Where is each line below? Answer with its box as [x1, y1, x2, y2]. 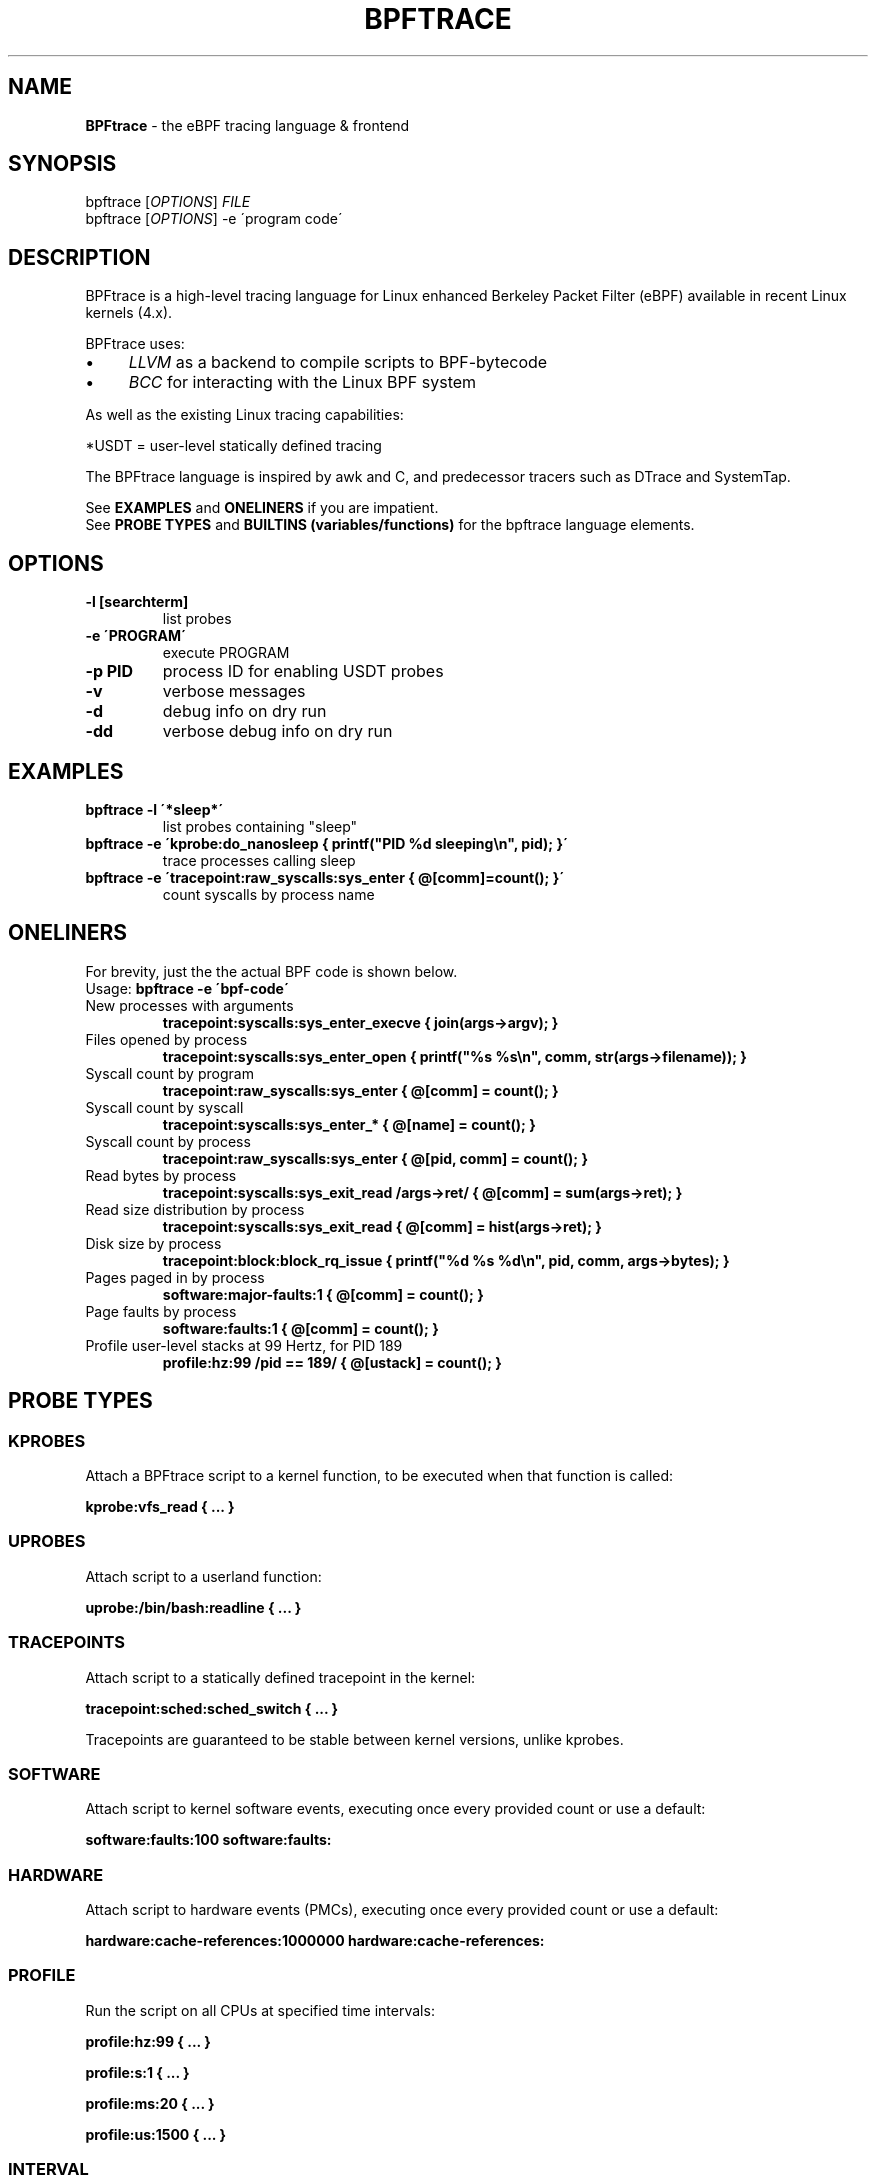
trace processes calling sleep [162, 851, 356, 869]
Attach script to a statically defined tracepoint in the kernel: [85, 1668, 476, 1686]
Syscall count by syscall [85, 1098, 244, 1116]
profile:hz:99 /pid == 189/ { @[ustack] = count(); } [162, 1353, 502, 1371]
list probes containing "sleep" [162, 817, 358, 835]
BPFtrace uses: [85, 335, 185, 353]
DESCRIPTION [8, 244, 151, 270]
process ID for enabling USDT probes [162, 661, 444, 682]
